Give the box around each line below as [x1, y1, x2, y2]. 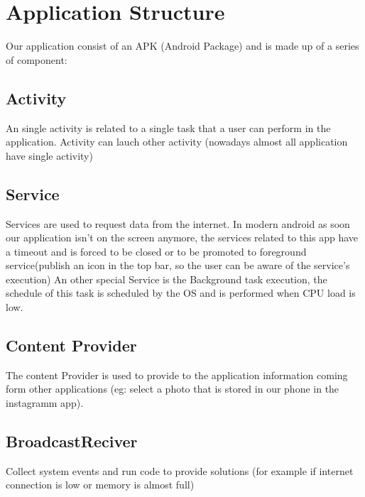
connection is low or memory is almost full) [6, 477, 195, 492]
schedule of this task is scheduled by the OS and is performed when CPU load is [6, 285, 356, 300]
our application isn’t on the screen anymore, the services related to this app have [6, 230, 359, 245]
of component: [6, 52, 67, 67]
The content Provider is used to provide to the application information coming [6, 367, 348, 382]
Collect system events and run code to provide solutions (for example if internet [6, 463, 354, 478]
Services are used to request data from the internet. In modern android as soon [6, 216, 350, 231]
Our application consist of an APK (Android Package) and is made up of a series [6, 38, 359, 53]
